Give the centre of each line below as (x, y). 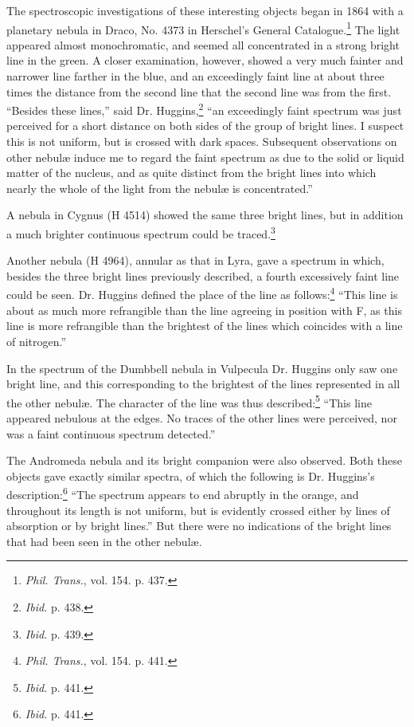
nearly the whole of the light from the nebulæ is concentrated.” (160, 188)
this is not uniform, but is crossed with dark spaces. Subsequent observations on (202, 141)
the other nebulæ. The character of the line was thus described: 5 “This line (189, 401)
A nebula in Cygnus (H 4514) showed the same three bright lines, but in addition (205, 215)
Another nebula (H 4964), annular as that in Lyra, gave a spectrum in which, (195, 260)
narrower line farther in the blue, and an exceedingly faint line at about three (195, 76)
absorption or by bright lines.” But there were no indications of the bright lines (199, 526)
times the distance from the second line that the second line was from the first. (199, 91)
